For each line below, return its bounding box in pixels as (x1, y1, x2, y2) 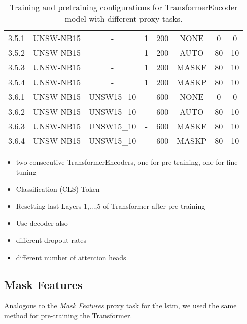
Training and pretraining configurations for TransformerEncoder (9, 1, 238, 13)
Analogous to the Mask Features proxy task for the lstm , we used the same (4, 300, 237, 311)
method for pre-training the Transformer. (4, 310, 132, 320)
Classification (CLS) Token (16, 184, 100, 194)
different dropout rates (16, 234, 87, 245)
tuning (16, 166, 37, 177)
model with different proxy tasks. (64, 13, 183, 24)
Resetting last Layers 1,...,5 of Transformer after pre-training (16, 200, 205, 211)
